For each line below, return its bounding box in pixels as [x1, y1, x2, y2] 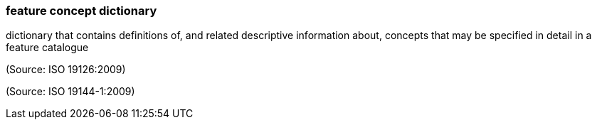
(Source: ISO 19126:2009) [6, 63, 126, 76]
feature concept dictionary [6, 4, 157, 18]
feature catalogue [6, 41, 89, 54]
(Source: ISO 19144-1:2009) [6, 85, 135, 98]
